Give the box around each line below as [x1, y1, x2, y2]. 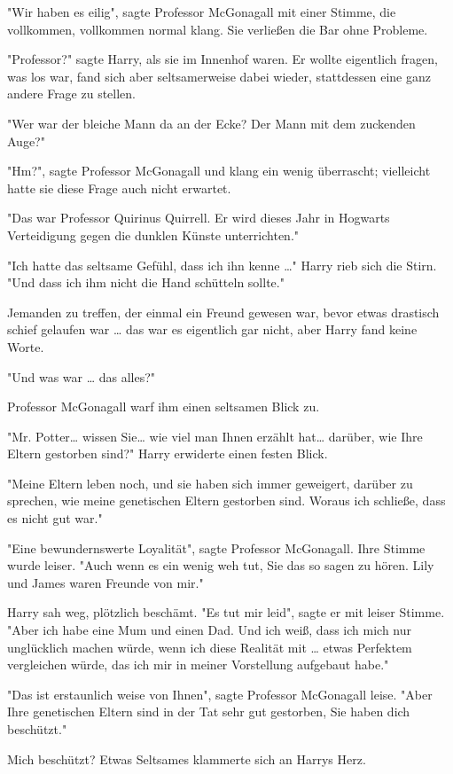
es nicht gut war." [7, 509, 103, 528]
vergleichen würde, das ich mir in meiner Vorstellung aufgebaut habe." [7, 655, 389, 674]
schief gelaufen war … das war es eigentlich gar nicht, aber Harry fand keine [7, 320, 418, 339]
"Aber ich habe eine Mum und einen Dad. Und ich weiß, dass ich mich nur [7, 621, 411, 639]
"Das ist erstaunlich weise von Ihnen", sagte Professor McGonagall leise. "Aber [7, 684, 433, 703]
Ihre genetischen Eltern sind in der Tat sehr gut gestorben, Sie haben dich [7, 702, 410, 721]
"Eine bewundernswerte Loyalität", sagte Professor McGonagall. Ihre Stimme [7, 538, 426, 557]
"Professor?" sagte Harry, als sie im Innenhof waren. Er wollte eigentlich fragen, [7, 50, 438, 68]
